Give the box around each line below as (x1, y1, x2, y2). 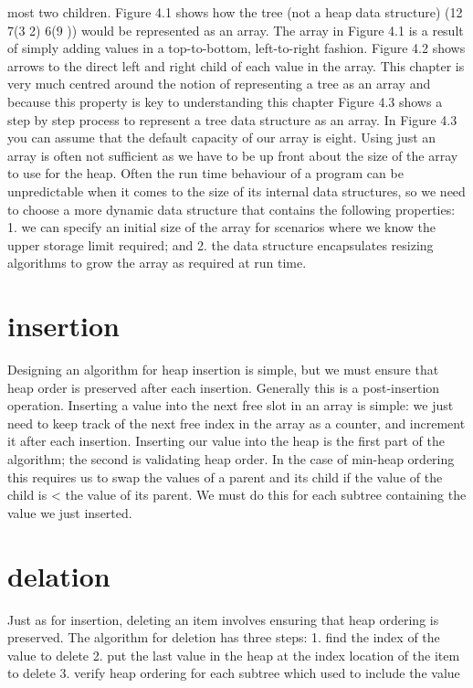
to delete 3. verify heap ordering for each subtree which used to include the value (7, 663, 460, 683)
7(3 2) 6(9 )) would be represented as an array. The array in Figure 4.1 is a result (7, 20, 464, 39)
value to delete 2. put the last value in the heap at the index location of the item (7, 645, 460, 664)
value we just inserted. (7, 503, 132, 522)
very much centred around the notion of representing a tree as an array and (7, 74, 431, 93)
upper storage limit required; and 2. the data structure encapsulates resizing (7, 235, 434, 254)
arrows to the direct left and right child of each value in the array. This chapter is (7, 56, 465, 75)
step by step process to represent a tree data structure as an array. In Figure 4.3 (7, 110, 457, 129)
